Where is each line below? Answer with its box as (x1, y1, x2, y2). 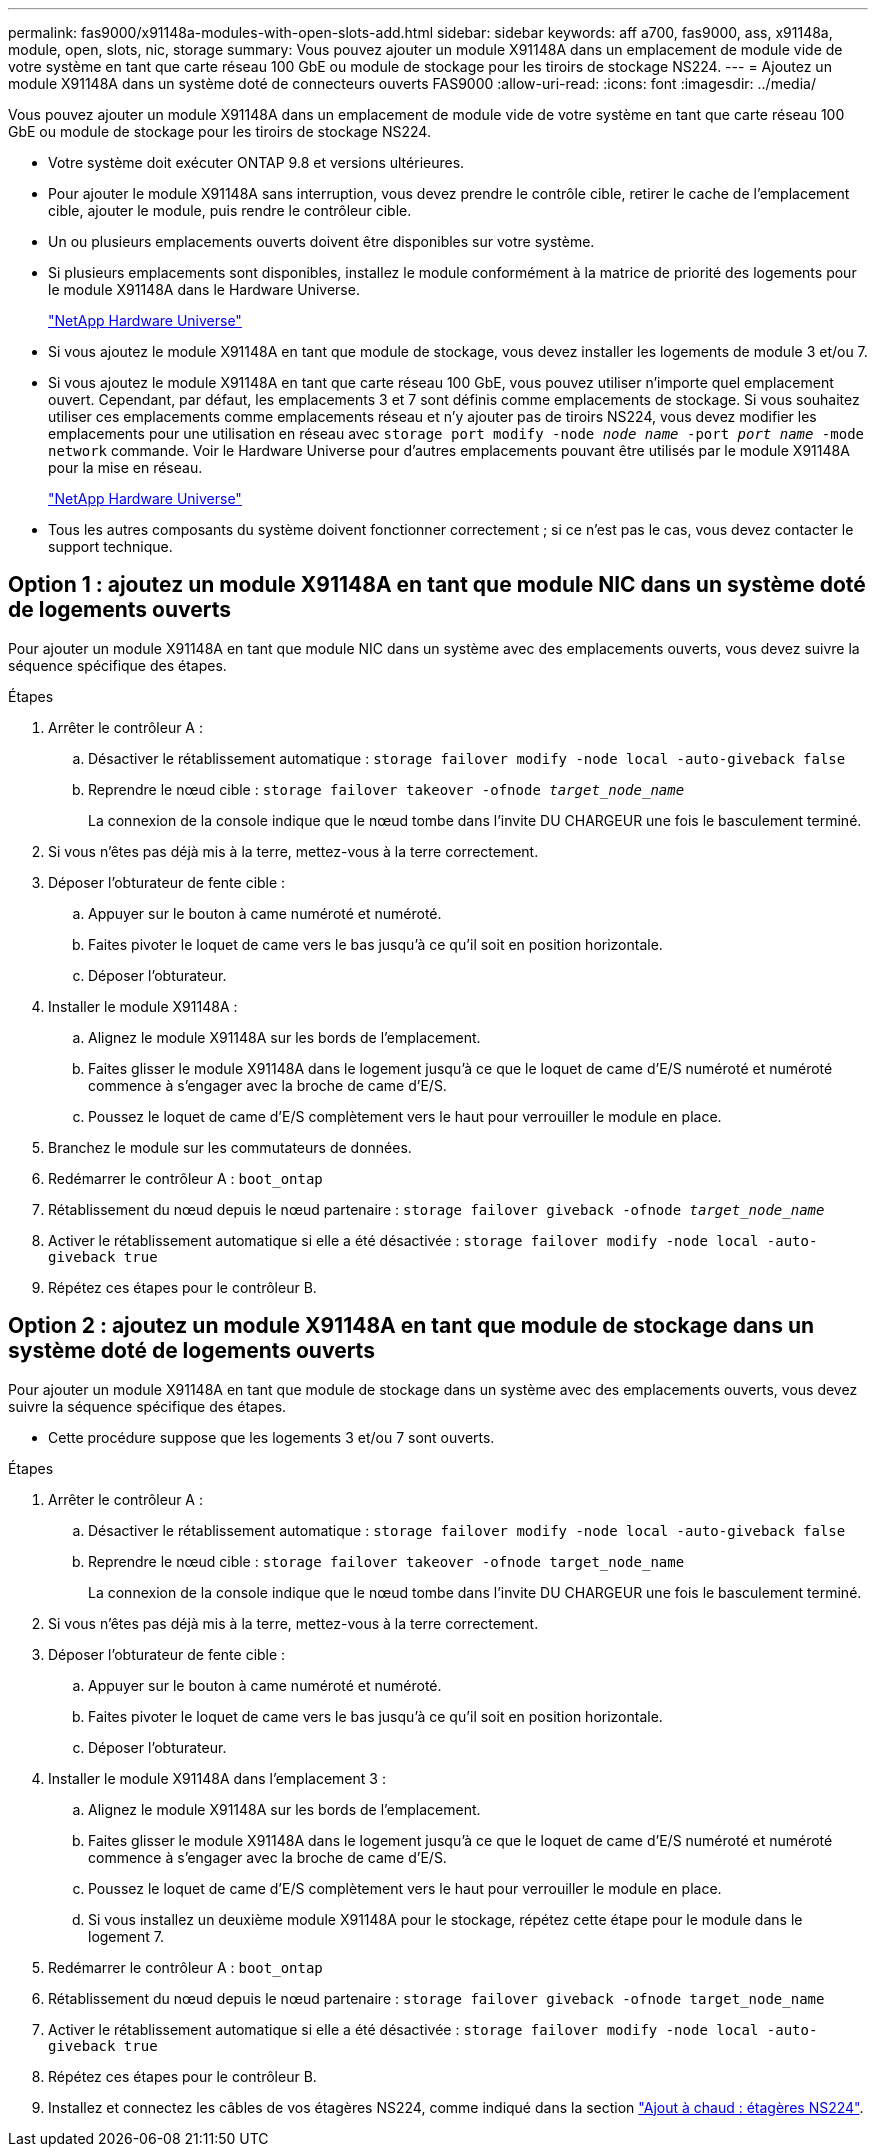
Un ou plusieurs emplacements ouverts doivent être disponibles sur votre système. (48, 233, 595, 250)
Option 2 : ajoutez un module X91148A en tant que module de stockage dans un (8, 1313, 815, 1339)
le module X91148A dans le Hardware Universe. (48, 281, 360, 298)
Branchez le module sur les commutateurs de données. (48, 1138, 412, 1156)
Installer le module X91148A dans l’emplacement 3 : (48, 1769, 386, 1787)
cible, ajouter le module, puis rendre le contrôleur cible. (48, 202, 412, 219)
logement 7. (88, 1927, 164, 1945)
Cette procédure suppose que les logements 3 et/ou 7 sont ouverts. (48, 1428, 495, 1446)
